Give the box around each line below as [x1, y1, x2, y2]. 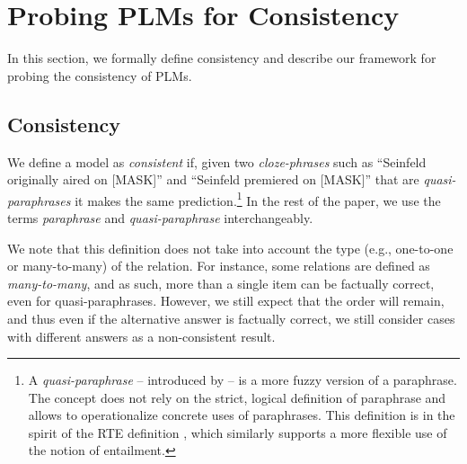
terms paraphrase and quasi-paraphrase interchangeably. [7, 208, 313, 227]
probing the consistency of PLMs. [7, 66, 192, 85]
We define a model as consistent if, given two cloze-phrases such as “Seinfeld [7, 152, 427, 171]
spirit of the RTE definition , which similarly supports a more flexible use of [28, 423, 447, 442]
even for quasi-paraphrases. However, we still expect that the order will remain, [7, 291, 445, 310]
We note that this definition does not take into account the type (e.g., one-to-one [7, 238, 454, 257]
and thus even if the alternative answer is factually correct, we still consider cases [7, 308, 455, 327]
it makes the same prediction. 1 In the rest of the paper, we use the [75, 188, 441, 210]
